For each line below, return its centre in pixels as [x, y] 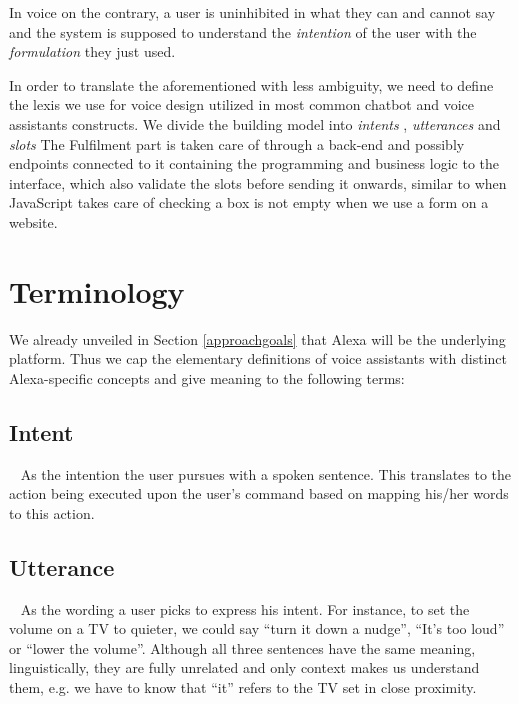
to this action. [52, 512]
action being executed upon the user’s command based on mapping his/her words [259, 493]
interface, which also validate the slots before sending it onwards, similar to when [258, 182]
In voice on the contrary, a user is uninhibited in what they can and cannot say [252, 12]
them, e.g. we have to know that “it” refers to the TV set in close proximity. [243, 687]
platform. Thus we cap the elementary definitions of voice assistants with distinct [258, 358]
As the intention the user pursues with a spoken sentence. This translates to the [266, 473]
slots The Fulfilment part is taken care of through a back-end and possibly [237, 143]
